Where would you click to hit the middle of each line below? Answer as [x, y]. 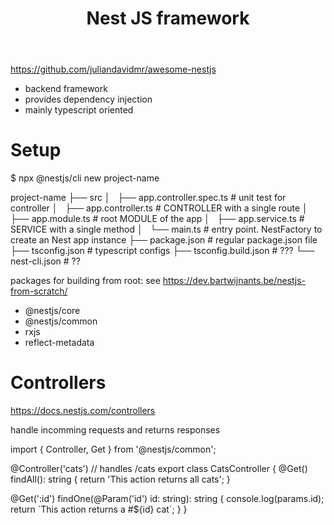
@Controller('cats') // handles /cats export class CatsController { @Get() [159, 469]
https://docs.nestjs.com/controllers [83, 411]
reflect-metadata [59, 343]
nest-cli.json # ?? [45, 261]
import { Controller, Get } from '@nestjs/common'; [113, 449]
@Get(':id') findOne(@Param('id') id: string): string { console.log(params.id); [167, 499]
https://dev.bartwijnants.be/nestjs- [234, 281]
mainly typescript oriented [79, 110]
